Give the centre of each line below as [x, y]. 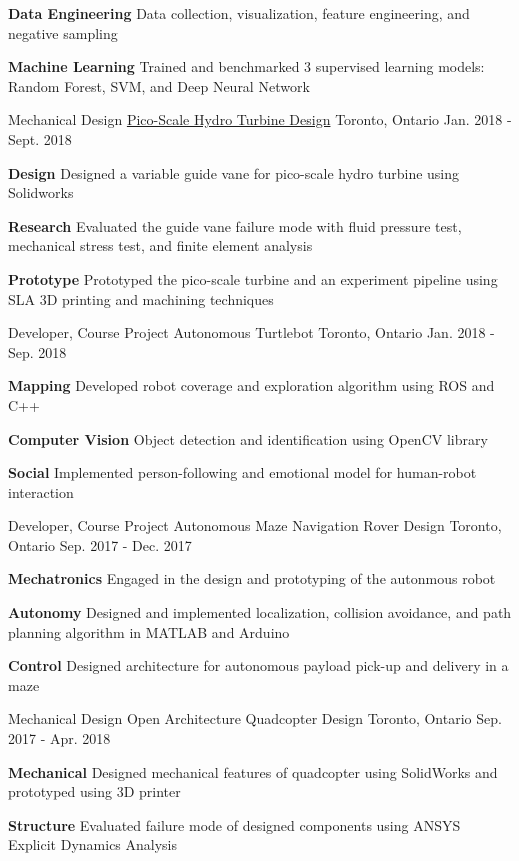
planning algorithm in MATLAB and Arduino [149, 631]
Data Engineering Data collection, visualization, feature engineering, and [239, 13]
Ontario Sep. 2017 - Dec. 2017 [100, 544]
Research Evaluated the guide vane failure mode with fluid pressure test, [235, 225]
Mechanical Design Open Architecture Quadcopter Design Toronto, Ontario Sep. [255, 718]
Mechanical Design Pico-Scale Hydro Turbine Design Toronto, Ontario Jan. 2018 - [260, 119]
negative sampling [63, 32]
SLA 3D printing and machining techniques [141, 298]
